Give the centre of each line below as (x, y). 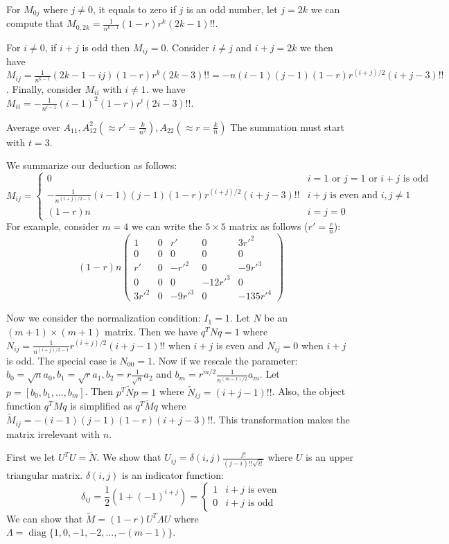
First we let (31, 457)
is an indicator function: (173, 475)
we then (317, 47)
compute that (35, 23)
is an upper (330, 457)
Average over (33, 126)
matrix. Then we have (151, 331)
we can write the (167, 226)
